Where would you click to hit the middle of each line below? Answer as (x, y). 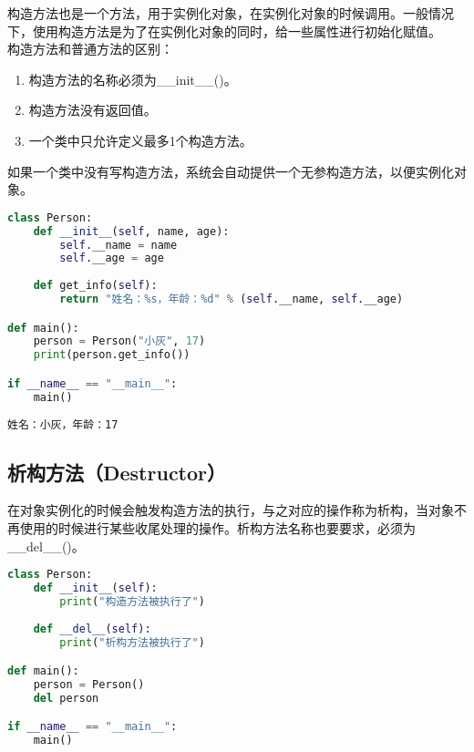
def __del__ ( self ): (92, 628)
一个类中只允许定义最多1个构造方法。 (140, 140)
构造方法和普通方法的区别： (90, 49)
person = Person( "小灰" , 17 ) (119, 341)
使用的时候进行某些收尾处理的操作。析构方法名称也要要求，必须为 (217, 528)
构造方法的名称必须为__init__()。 (133, 79)
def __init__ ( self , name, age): (131, 231)
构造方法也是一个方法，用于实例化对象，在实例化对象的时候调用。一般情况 (231, 13)
